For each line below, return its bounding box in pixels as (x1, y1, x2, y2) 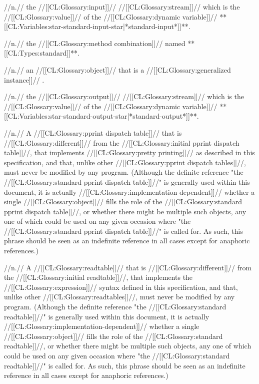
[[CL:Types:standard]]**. (4, 48, 79, 58)
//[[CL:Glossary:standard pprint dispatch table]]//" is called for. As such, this (4, 225, 243, 236)
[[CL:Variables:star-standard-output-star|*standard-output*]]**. (4, 111, 199, 121)
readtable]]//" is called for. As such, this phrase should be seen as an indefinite (4, 360, 245, 370)
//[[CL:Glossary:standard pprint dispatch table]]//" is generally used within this (4, 176, 250, 187)
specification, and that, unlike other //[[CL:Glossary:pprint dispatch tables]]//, (4, 157, 246, 167)
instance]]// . (4, 74, 44, 85)
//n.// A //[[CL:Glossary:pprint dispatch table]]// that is (4, 127, 182, 138)
